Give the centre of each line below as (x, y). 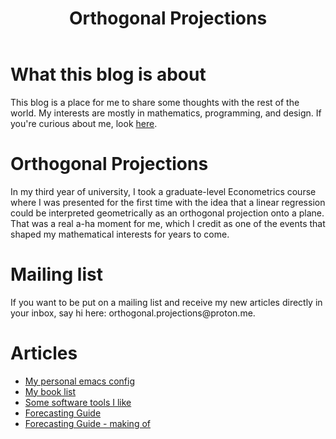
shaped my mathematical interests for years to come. (120, 234)
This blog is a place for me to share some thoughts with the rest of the (155, 102)
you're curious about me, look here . (84, 123)
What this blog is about (108, 74)
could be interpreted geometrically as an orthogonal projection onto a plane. (167, 213)
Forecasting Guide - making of (87, 423)
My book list (50, 391)
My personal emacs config (80, 381)
